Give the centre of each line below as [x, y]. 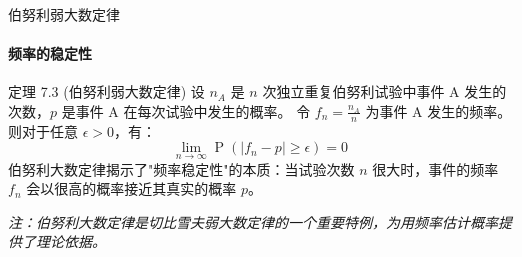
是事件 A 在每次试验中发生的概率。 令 [186, 110]
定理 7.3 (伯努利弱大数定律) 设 [106, 91]
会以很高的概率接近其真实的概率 [131, 188]
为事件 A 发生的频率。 [438, 110]
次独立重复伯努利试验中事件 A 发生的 [384, 91]
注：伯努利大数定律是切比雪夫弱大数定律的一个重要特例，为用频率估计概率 [253, 221]
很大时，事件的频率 [435, 168]
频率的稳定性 [50, 53]
